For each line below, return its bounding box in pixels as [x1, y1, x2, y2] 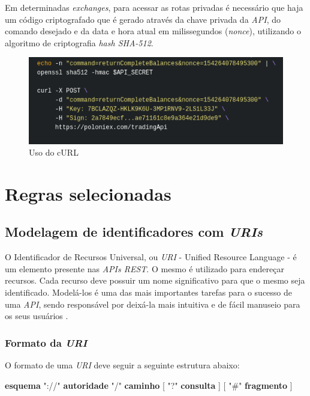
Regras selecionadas [5, 181, 171, 206]
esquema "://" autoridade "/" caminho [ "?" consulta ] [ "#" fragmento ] [5, 379, 293, 391]
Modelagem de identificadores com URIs [5, 222, 263, 241]
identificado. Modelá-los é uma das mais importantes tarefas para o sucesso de [5, 286, 293, 299]
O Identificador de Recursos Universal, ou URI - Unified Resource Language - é [5, 251, 297, 263]
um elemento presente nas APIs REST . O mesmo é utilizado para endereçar [5, 262, 284, 275]
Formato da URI [5, 335, 88, 350]
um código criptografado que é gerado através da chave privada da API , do [5, 13, 281, 25]
